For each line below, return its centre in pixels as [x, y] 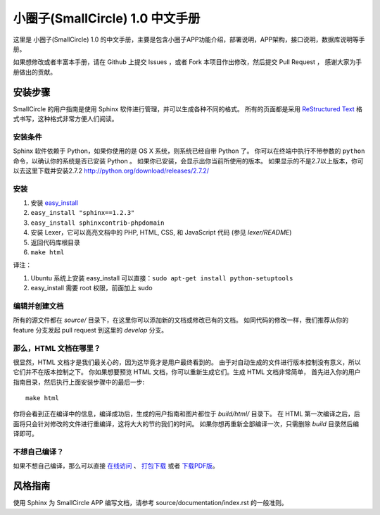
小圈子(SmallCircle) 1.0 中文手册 [107, 18]
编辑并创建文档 [38, 306]
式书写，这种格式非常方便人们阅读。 [65, 119]
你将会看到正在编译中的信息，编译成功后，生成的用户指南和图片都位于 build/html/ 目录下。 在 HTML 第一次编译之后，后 [186, 414]
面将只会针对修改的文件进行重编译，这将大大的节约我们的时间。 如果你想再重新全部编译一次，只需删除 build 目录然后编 [186, 423]
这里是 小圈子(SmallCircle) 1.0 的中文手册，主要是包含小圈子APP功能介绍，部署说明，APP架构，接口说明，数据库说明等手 [189, 39]
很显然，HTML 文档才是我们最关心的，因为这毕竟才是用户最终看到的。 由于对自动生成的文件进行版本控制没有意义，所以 [187, 362]
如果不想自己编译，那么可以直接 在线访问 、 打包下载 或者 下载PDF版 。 [116, 466]
